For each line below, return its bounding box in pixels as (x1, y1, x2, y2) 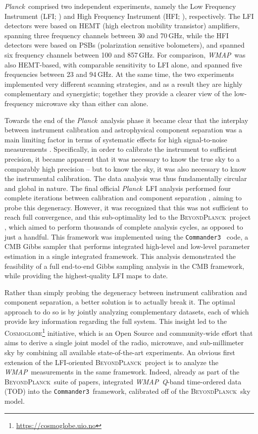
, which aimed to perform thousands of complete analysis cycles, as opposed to (4, 222, 243, 232)
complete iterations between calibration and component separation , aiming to (4, 192, 242, 203)
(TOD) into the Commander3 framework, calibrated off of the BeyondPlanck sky (4, 386, 251, 396)
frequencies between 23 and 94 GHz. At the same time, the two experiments (4, 69, 234, 79)
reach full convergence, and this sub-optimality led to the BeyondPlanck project (4, 212, 251, 222)
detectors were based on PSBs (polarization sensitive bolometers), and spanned (4, 40, 245, 50)
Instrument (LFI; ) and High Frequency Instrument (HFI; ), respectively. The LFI (4, 10, 254, 21)
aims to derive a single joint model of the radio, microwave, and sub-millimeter (4, 337, 244, 348)
